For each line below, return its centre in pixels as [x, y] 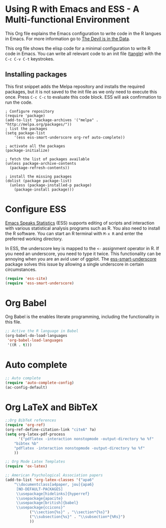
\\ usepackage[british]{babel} [47, 503]
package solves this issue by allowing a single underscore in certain [75, 264]
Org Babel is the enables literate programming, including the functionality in [82, 317]
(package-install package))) [44, 190]
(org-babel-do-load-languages [36, 336]
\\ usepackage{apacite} [40, 498]
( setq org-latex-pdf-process [35, 434]
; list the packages [27, 129]
